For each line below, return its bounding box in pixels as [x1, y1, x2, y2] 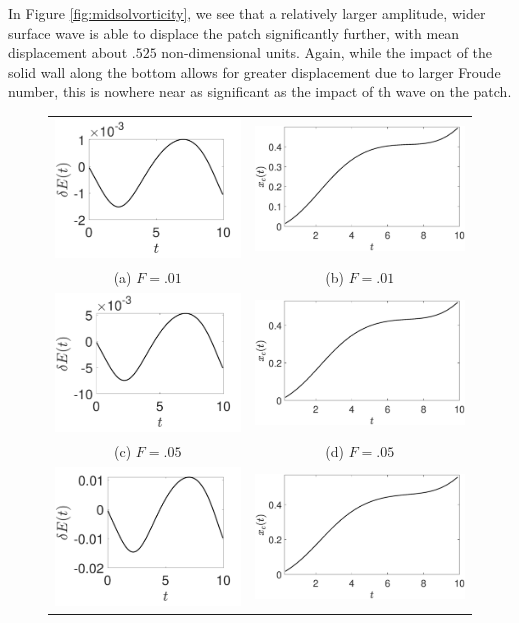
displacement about [8, 42, 128, 63]
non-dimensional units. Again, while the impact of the [161, 42, 493, 63]
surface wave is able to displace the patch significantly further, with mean [8, 22, 460, 43]
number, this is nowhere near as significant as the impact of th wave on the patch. [8, 81, 512, 102]
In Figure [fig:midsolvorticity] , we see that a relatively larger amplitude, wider [8, 3, 486, 23]
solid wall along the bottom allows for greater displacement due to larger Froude [8, 61, 501, 82]
